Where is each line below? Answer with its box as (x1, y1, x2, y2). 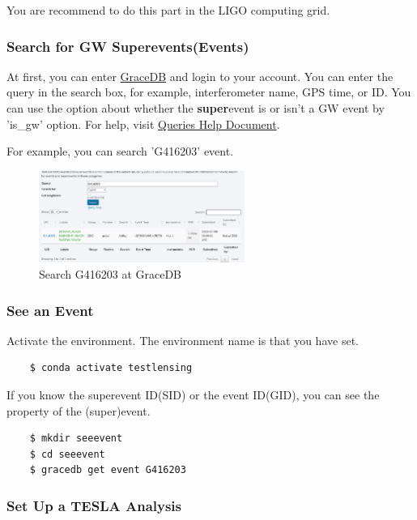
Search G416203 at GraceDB (39, 266, 182, 283)
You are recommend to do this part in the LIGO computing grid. (6, 2, 330, 18)
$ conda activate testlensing (29, 362, 193, 374)
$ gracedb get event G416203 (29, 464, 186, 476)
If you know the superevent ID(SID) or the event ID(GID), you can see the (6, 386, 380, 403)
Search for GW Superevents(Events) (6, 36, 249, 56)
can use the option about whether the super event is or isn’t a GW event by (6, 100, 385, 116)
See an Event (6, 300, 94, 320)
